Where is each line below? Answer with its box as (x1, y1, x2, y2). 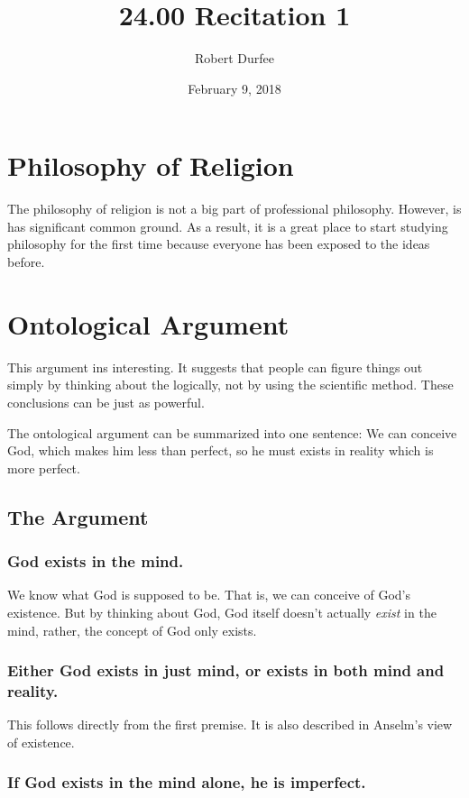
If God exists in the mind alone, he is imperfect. (7, 771, 366, 793)
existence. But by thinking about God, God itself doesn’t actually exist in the (7, 602, 437, 621)
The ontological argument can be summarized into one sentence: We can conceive (7, 423, 457, 442)
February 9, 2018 (188, 78, 281, 97)
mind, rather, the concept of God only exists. (7, 620, 257, 639)
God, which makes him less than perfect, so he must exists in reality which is (7, 441, 434, 460)
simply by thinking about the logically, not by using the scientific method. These (7, 375, 454, 394)
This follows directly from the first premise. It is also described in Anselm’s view (7, 715, 453, 734)
